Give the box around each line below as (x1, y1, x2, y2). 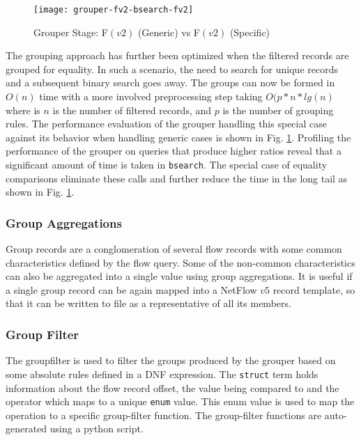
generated (6, 421, 47, 436)
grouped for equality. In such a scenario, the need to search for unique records (6, 61, 338, 76)
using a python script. (49, 421, 144, 436)
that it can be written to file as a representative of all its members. (6, 296, 291, 311)
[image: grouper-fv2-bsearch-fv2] (33, 5, 194, 15)
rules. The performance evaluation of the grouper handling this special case (6, 116, 327, 131)
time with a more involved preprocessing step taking (39, 89, 263, 104)
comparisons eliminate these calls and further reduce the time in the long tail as (6, 171, 348, 185)
